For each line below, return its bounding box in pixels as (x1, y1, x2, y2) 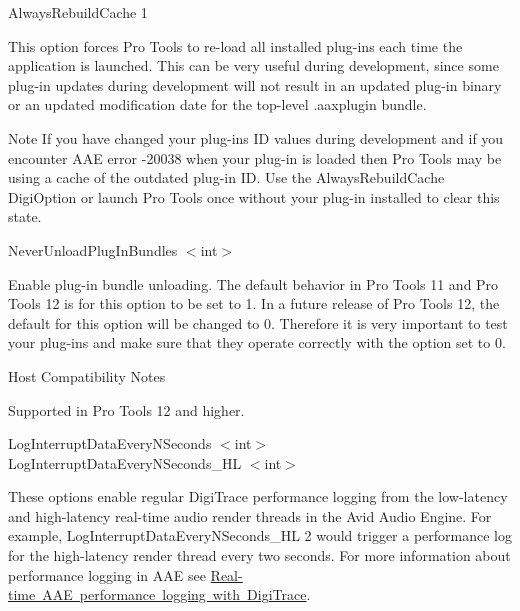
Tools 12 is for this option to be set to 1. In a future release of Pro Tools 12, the (8, 293, 500, 314)
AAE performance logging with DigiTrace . (42, 584, 311, 605)
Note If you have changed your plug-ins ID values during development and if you (8, 127, 504, 148)
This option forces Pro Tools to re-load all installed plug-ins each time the (8, 35, 463, 56)
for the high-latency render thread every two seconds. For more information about (8, 545, 511, 566)
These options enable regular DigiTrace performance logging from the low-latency (8, 486, 508, 507)
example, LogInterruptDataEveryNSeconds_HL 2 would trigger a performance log (8, 525, 512, 546)
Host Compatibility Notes (8, 365, 166, 386)
